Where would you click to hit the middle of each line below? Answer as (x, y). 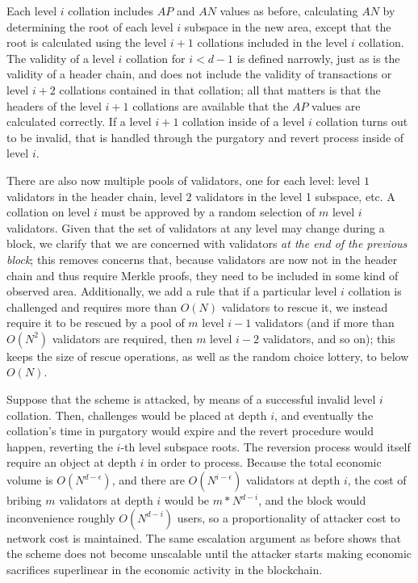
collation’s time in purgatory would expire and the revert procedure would (190, 431)
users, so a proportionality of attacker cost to (288, 517)
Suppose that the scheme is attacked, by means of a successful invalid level (191, 399)
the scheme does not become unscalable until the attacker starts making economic (209, 554)
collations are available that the (211, 105)
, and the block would (312, 500)
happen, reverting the (60, 446)
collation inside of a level (244, 122)
